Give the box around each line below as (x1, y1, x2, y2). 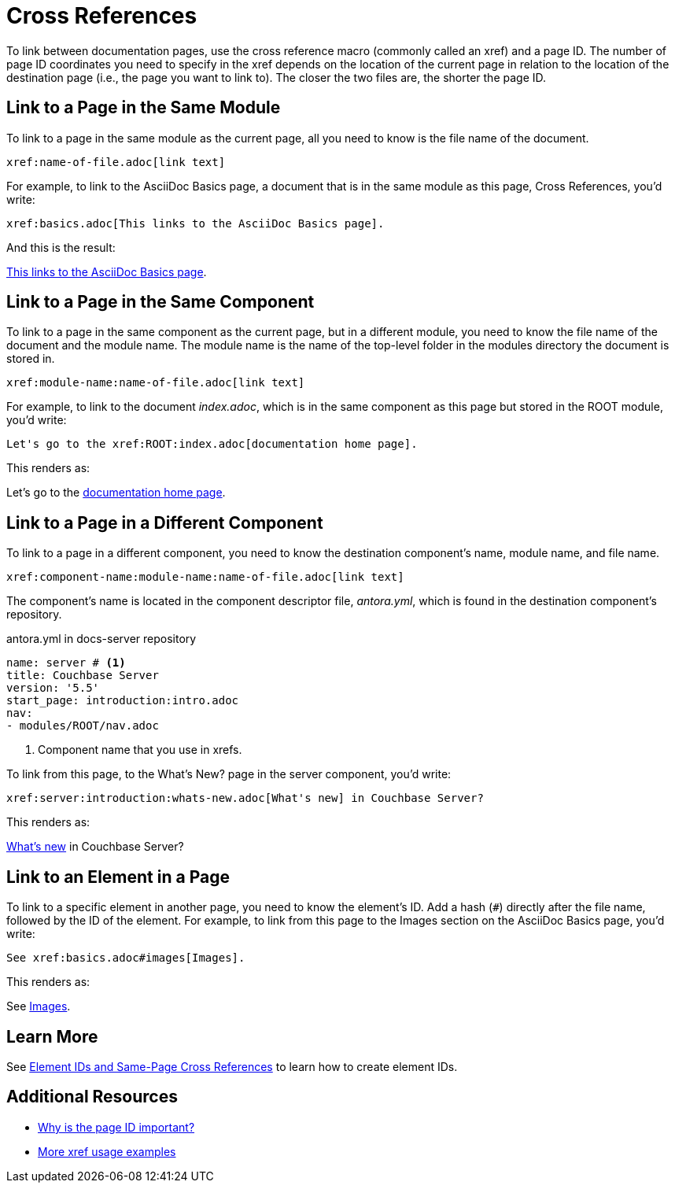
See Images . (6, 999, 71, 1014)
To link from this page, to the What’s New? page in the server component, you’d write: (6, 767, 452, 781)
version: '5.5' (6, 681, 100, 695)
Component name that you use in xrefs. (38, 743, 242, 757)
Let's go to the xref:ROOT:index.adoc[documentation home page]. (6, 438, 418, 451)
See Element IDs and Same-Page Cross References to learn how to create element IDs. (6, 1059, 458, 1073)
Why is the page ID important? (38, 1120, 195, 1134)
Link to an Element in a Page (6, 866, 230, 887)
